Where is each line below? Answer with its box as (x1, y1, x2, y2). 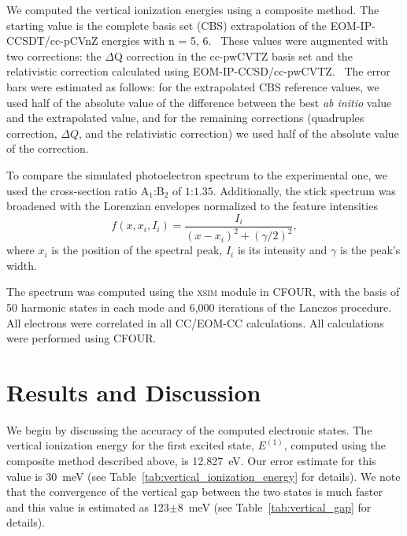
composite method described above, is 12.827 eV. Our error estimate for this (6, 453, 376, 468)
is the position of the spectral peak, (51, 242, 223, 258)
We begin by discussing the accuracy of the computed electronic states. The (6, 421, 372, 438)
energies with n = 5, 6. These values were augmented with (102, 32, 388, 49)
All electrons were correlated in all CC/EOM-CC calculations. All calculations (6, 314, 384, 331)
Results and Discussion (6, 375, 261, 408)
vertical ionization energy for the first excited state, (6, 437, 254, 453)
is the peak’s (339, 242, 401, 258)
